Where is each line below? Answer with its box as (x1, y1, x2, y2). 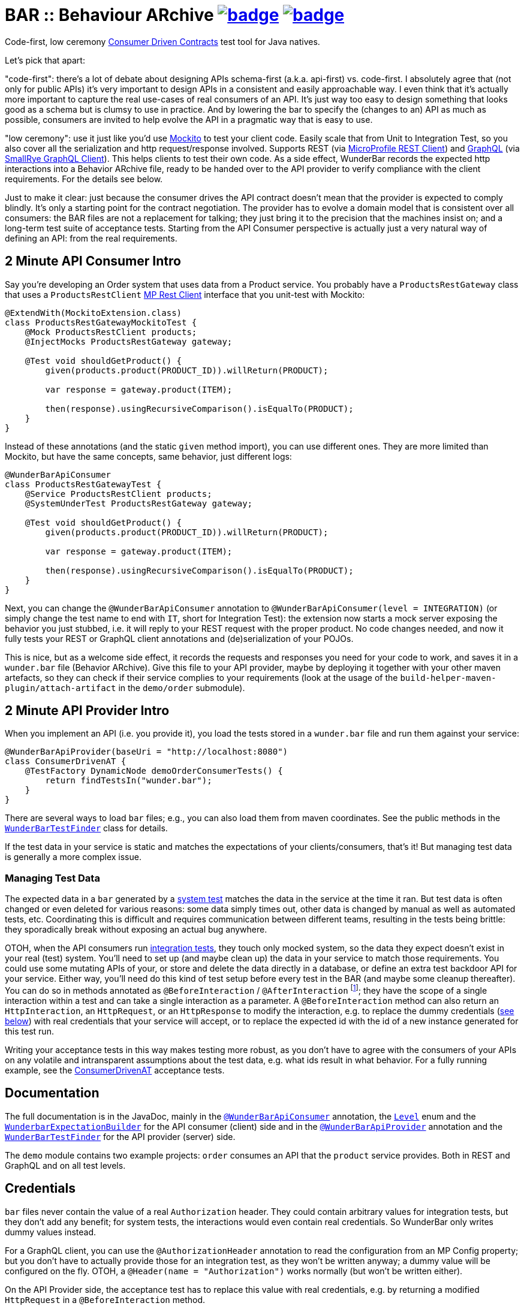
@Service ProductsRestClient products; (25, 488, 212, 499)
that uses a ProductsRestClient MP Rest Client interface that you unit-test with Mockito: (5, 289, 365, 300)
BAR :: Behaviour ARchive (5, 5, 214, 25)
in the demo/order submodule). (118, 682, 245, 693)
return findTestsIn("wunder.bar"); (45, 776, 212, 786)
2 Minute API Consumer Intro (5, 254, 181, 269)
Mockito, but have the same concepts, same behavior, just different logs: (5, 451, 292, 462)
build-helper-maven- (400, 672, 496, 683)
